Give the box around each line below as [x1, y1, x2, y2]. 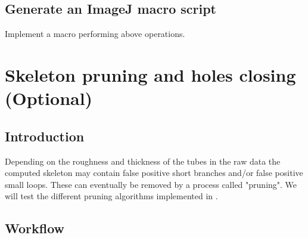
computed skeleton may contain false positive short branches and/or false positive [5, 166, 303, 179]
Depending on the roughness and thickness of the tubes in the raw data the [5, 154, 281, 167]
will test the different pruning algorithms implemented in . [5, 190, 218, 202]
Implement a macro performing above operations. [5, 27, 185, 40]
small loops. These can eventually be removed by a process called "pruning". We [5, 178, 297, 190]
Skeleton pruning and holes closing [5, 62, 296, 86]
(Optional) [5, 86, 93, 110]
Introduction [5, 126, 85, 145]
